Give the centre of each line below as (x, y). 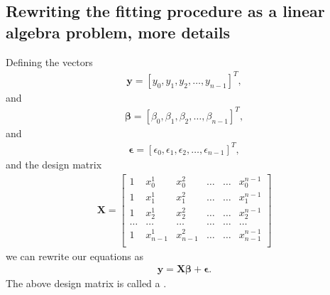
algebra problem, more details (118, 32)
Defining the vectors (49, 61)
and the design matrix (54, 164)
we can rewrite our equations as (75, 256)
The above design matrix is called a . (86, 283)
